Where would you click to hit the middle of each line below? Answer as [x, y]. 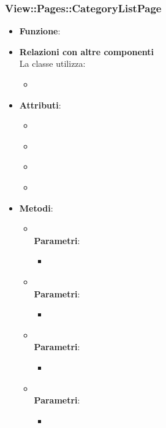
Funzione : [40, 31]
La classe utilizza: [52, 63]
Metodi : [36, 208]
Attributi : [40, 105]
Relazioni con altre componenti [87, 51]
